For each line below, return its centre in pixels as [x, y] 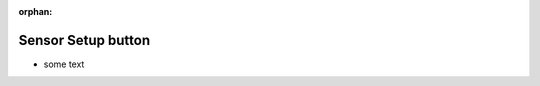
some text [64, 64]
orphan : [35, 11]
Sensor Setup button [84, 40]
